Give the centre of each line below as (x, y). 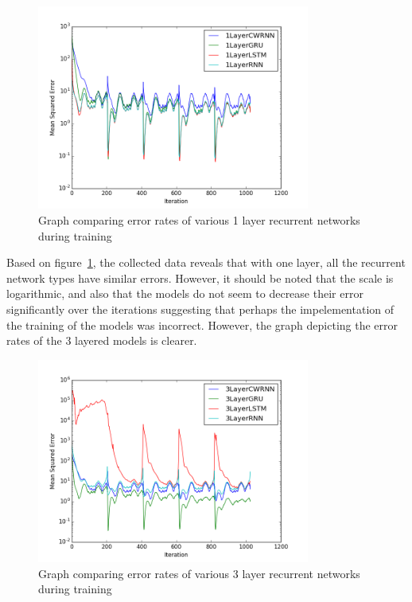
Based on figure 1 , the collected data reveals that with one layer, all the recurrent (206, 262)
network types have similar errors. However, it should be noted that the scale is (200, 278)
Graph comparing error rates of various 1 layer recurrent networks (199, 219)
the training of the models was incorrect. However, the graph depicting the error (202, 324)
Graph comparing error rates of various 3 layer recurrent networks (199, 573)
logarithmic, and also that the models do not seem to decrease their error (185, 293)
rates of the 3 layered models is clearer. (102, 340)
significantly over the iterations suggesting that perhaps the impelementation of (200, 309)
